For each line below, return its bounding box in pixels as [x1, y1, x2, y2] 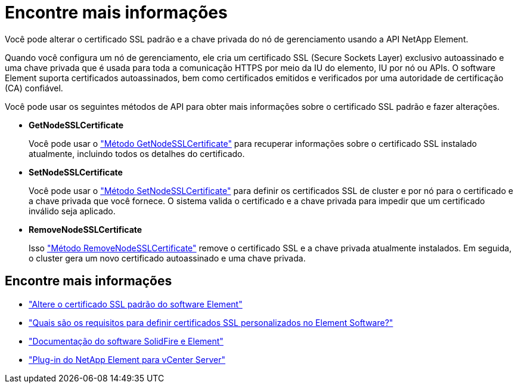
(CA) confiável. [5, 82, 63, 93]
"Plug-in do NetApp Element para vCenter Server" [29, 354, 226, 365]
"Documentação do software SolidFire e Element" [29, 335, 224, 346]
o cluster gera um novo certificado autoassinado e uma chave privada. [29, 252, 306, 263]
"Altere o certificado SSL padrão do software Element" [29, 298, 243, 309]
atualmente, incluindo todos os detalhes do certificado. [29, 148, 245, 159]
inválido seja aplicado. [29, 205, 116, 216]
